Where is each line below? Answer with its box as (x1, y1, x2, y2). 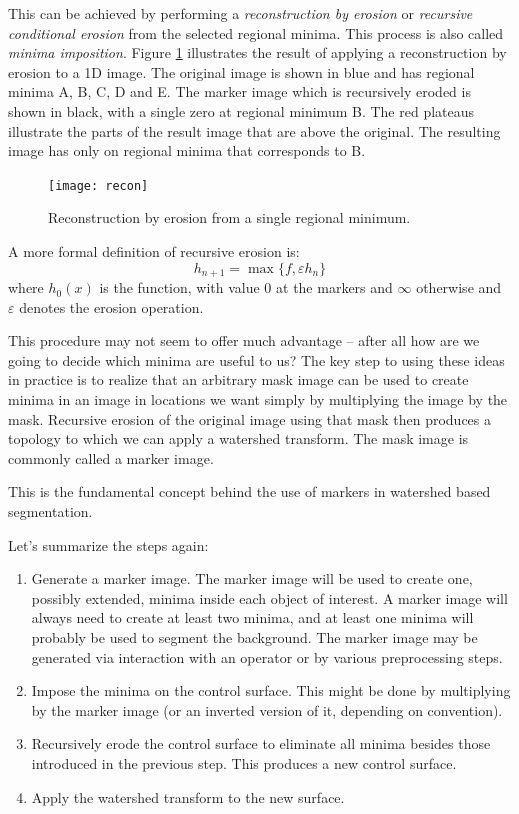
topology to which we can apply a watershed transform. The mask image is (8, 428, 469, 449)
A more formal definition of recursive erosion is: (8, 241, 300, 261)
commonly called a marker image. (8, 447, 214, 468)
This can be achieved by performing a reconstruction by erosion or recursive (8, 3, 473, 23)
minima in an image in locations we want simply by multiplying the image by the (8, 389, 508, 410)
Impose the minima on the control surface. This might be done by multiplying (31, 680, 511, 701)
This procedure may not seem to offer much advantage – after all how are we (8, 330, 480, 351)
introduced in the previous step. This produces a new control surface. (31, 752, 457, 773)
